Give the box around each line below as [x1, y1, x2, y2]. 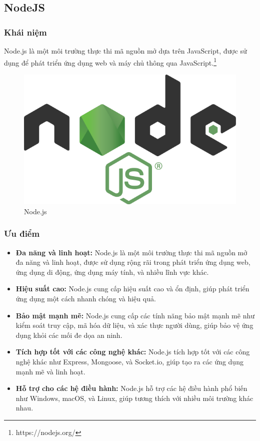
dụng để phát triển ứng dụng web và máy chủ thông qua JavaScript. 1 [4, 56, 216, 68]
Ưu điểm [4, 227, 40, 240]
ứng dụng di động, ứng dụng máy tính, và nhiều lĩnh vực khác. [15, 266, 209, 277]
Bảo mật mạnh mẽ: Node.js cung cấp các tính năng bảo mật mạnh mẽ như [15, 310, 255, 320]
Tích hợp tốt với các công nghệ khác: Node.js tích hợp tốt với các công [15, 346, 250, 357]
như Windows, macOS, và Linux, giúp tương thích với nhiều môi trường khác [15, 392, 253, 403]
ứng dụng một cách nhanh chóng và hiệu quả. [15, 293, 156, 304]
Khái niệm [4, 26, 47, 38]
